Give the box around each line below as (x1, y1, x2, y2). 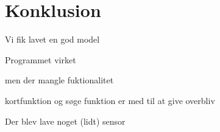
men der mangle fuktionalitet (5, 74, 114, 86)
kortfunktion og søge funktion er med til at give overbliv (5, 94, 215, 106)
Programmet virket (5, 53, 76, 66)
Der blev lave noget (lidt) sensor (5, 114, 126, 127)
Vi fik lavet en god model (5, 33, 100, 46)
